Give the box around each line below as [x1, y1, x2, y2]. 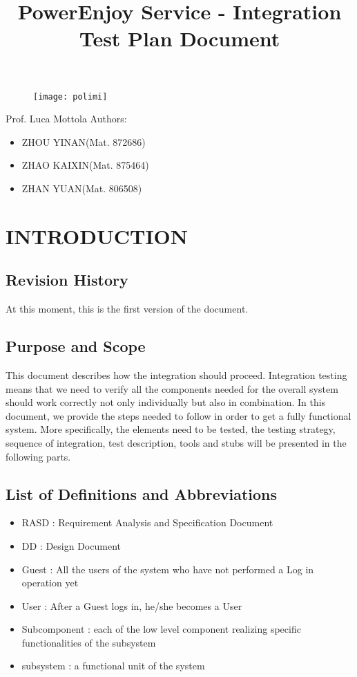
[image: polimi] [33, 91, 108, 102]
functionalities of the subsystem [21, 635, 156, 649]
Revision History [6, 269, 128, 290]
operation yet [21, 575, 79, 590]
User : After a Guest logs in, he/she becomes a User [21, 598, 242, 613]
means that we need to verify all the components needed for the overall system [6, 381, 338, 396]
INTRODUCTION [6, 221, 189, 250]
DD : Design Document [21, 538, 121, 553]
